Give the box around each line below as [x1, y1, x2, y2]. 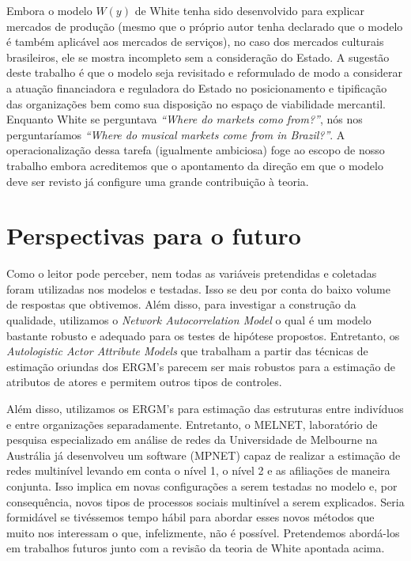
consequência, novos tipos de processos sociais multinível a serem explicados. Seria [6, 493, 405, 510]
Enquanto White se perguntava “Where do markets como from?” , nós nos [6, 111, 363, 127]
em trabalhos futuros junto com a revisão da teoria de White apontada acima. [6, 540, 385, 556]
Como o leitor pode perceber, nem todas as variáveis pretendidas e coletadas [6, 265, 377, 282]
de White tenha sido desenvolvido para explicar [134, 2, 364, 18]
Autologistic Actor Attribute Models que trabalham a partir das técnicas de [6, 343, 368, 359]
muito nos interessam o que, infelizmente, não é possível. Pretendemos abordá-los [6, 524, 400, 540]
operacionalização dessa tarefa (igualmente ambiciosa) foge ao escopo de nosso [6, 142, 385, 158]
